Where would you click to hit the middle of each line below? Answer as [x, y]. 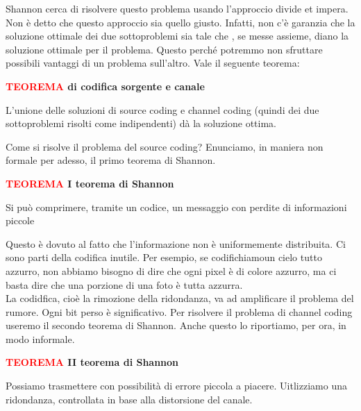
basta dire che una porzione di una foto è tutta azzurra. [124, 284]
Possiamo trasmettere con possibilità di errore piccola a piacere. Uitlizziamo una [176, 386]
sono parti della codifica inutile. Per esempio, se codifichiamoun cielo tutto [164, 257]
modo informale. [40, 338]
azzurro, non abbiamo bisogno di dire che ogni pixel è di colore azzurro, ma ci [171, 270]
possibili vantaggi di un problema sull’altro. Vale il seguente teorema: [153, 63]
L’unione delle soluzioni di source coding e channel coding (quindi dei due [162, 109]
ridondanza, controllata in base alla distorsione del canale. [129, 399]
